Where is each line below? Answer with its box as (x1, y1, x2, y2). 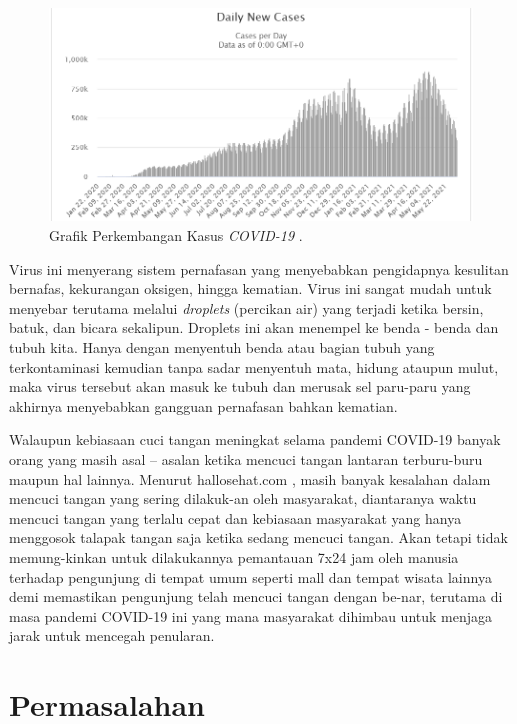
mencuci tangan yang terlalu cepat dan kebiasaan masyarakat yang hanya (9, 507, 462, 528)
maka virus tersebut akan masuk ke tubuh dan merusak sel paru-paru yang (9, 376, 471, 397)
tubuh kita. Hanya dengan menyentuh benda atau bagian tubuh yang (9, 336, 435, 357)
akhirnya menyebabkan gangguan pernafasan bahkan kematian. (9, 395, 398, 416)
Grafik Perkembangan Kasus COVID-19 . (49, 225, 303, 246)
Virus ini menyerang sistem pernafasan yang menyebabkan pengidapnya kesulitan (9, 258, 509, 279)
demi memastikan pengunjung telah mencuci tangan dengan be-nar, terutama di (9, 586, 503, 607)
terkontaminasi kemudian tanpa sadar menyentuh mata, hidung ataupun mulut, (9, 356, 499, 377)
